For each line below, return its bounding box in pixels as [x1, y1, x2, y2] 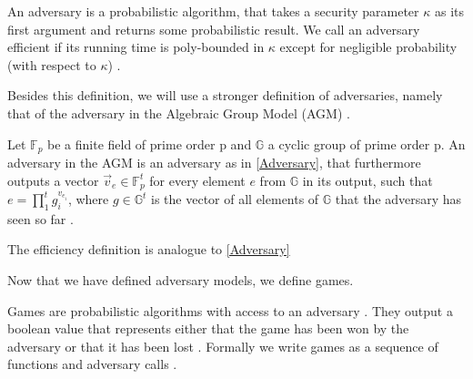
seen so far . [7, 209, 74, 228]
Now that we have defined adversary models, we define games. [7, 271, 354, 290]
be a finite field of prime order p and [47, 134, 252, 153]
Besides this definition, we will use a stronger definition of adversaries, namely [7, 86, 443, 105]
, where [67, 189, 109, 209]
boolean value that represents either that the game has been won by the [7, 319, 409, 338]
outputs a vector [7, 170, 99, 189]
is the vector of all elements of [151, 189, 319, 209]
